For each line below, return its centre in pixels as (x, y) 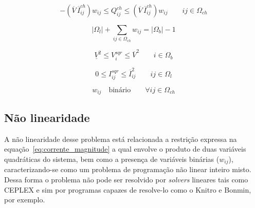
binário (120, 90)
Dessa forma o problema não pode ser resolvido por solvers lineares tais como (126, 179)
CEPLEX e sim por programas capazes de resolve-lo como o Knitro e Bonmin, (128, 189)
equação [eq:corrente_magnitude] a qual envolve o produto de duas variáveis (125, 149)
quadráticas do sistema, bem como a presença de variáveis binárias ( (112, 159)
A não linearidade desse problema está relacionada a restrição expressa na (121, 139)
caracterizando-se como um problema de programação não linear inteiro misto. (128, 169)
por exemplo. (25, 200)
